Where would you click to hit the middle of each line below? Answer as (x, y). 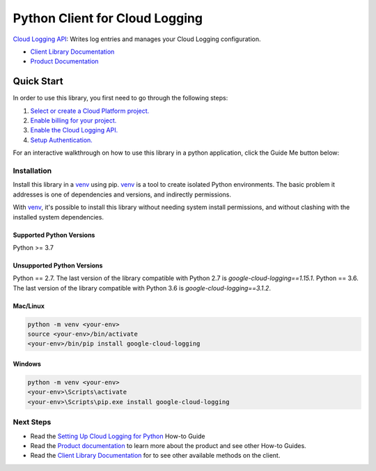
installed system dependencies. (58, 217)
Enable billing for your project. (73, 121)
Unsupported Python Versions (58, 265)
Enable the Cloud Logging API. (74, 130)
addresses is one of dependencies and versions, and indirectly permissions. (122, 194)
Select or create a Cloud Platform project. (90, 111)
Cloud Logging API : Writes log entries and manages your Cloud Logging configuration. (137, 39)
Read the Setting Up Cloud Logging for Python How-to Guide (118, 436)
